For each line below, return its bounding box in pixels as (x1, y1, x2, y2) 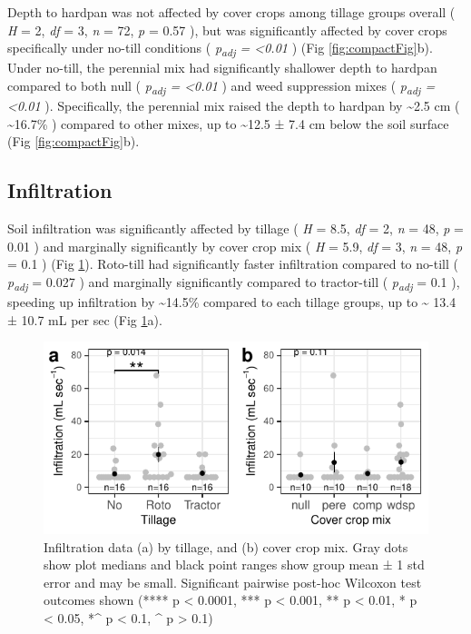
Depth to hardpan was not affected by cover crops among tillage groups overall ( (7, 3, 456, 21)
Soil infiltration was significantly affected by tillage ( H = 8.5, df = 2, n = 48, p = (7, 219, 465, 238)
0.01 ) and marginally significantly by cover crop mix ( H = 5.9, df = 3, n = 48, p (7, 236, 463, 255)
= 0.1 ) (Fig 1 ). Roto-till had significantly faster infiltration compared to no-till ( (7, 254, 458, 273)
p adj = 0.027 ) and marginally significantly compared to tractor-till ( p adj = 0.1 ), (7, 272, 460, 293)
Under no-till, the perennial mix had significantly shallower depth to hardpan (7, 58, 437, 77)
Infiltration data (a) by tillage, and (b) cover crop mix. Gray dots (44, 537, 408, 556)
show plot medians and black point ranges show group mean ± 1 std (44, 555, 425, 574)
